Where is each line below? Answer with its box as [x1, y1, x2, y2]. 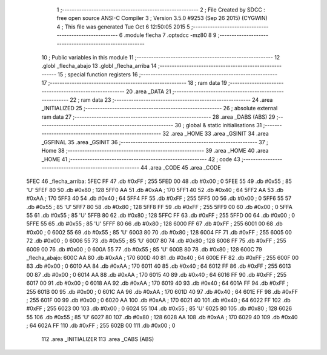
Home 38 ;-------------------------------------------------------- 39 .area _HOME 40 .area [41, 147, 269, 154]
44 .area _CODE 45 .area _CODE [140, 164, 221, 171]
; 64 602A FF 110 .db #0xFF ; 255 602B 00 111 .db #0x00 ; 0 [26, 322, 176, 330]
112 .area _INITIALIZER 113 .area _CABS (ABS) [41, 336, 154, 343]
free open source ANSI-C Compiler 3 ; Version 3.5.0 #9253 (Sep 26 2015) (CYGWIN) [56, 15, 268, 22]
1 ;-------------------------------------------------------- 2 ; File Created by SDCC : [56, 6, 266, 13]
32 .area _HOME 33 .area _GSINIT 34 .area [162, 130, 269, 138]
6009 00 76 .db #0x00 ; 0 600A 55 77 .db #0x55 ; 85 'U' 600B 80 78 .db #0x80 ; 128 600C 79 [26, 245, 263, 253]
